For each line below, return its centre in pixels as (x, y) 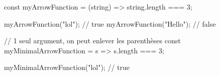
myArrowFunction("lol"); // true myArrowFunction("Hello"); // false (110, 23)
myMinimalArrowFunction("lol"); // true (67, 67)
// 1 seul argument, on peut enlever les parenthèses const (92, 41)
